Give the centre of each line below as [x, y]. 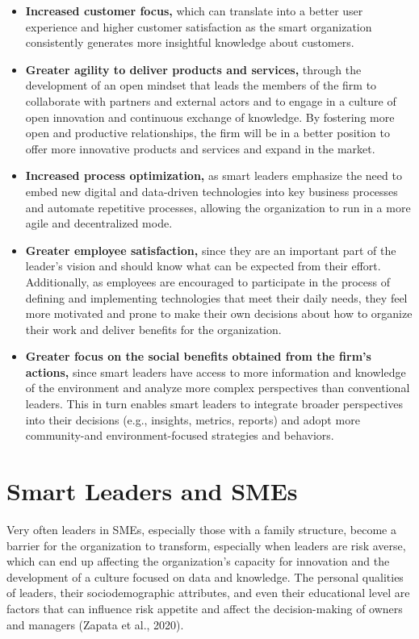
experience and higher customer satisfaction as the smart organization [199, 26]
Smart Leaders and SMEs [152, 491]
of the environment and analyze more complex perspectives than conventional [218, 388]
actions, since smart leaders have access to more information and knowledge [216, 372]
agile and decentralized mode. [99, 223]
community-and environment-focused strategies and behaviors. [180, 435]
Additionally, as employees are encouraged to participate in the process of [207, 281]
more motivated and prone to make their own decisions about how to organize [219, 313]
